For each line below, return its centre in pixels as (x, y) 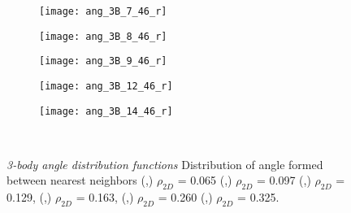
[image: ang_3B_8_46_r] (103, 36)
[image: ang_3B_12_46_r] (106, 86)
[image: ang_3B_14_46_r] (106, 111)
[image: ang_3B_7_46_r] (103, 11)
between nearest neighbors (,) (80, 180)
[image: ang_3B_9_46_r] (103, 61)
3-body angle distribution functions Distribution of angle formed (165, 164)
